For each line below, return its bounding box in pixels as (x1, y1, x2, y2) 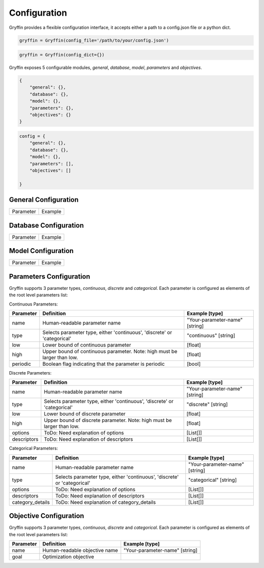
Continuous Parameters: (9, 301, 58, 307)
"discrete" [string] (186, 401, 228, 408)
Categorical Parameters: (9, 446, 58, 451)
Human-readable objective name (42, 547, 118, 554)
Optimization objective (42, 553, 94, 560)
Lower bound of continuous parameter (42, 341, 132, 348)
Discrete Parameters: (9, 370, 52, 376)
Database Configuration (9, 221, 84, 230)
